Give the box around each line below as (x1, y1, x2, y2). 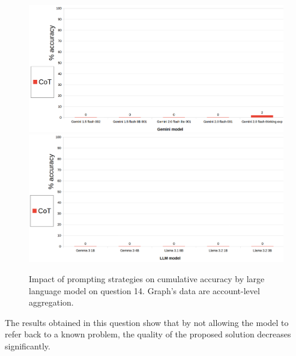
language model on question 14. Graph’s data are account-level (29, 284, 260, 297)
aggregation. (29, 296, 74, 309)
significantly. (5, 339, 50, 352)
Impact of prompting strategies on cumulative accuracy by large (29, 272, 265, 285)
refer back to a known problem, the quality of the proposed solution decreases (5, 328, 291, 340)
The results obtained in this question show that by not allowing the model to (5, 316, 289, 328)
